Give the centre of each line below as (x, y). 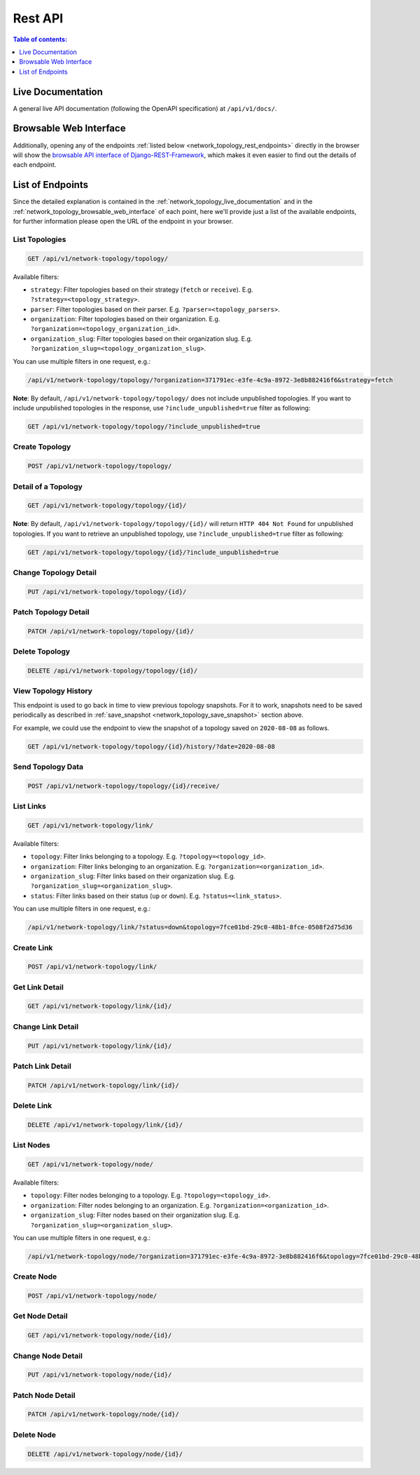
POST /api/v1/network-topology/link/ (92, 967)
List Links (30, 807)
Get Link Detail (38, 987)
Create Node (35, 1277)
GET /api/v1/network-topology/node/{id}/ (100, 1335)
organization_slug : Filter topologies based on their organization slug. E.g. (141, 338)
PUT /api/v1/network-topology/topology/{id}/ (107, 592)
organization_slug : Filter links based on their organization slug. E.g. (133, 876)
